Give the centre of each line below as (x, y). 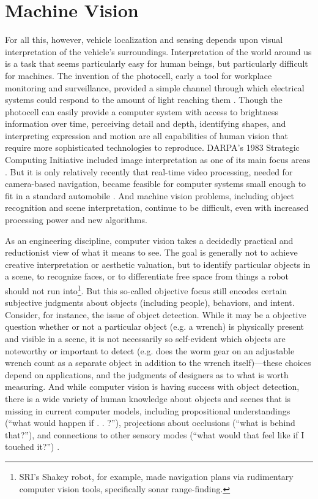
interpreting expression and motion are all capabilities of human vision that (146, 135)
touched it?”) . (32, 447)
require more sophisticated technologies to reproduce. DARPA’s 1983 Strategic (152, 147)
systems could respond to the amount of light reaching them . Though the (144, 100)
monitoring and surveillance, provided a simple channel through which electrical (155, 87)
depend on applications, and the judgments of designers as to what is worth (147, 374)
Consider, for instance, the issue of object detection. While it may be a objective (156, 314)
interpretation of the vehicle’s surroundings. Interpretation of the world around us (158, 51)
